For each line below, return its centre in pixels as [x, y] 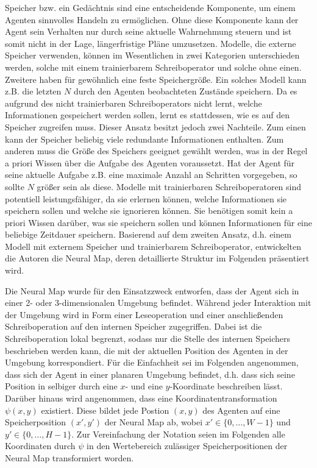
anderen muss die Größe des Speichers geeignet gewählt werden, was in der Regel [156, 151]
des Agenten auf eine [241, 410]
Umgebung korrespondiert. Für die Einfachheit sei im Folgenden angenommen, [152, 362]
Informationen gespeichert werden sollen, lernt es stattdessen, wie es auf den [147, 115]
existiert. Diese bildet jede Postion [105, 410]
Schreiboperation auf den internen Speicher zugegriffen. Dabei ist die [134, 326]
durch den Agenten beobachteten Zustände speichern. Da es [185, 91]
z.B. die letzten [33, 91]
